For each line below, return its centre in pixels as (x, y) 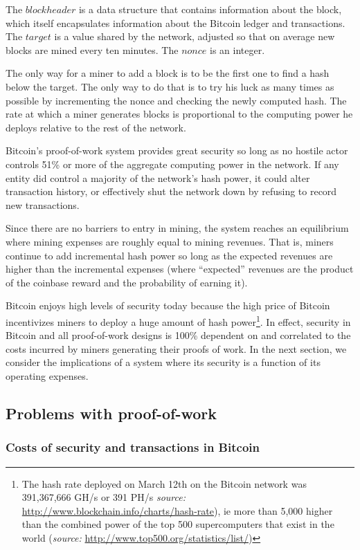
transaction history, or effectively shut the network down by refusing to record (171, 191)
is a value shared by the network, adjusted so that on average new (195, 36)
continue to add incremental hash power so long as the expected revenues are (169, 255)
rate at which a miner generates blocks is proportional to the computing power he (179, 114)
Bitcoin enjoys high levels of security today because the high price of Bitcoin (168, 305)
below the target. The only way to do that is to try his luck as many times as (170, 86)
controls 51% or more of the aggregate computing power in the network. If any (172, 164)
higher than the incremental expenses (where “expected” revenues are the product (180, 269)
